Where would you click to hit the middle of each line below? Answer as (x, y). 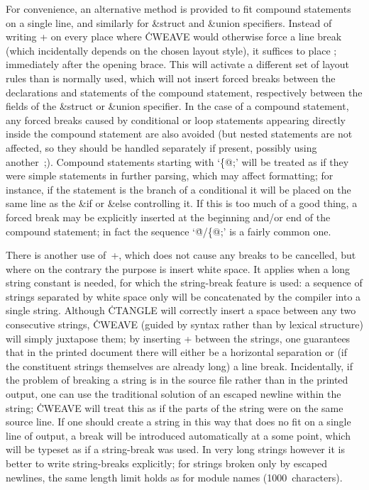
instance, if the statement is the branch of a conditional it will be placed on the (178, 189)
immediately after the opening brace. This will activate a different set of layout (178, 64)
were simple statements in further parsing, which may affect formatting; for (170, 176)
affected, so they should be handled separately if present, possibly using (161, 147)
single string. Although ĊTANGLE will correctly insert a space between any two (181, 310)
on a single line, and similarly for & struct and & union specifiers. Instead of (169, 22)
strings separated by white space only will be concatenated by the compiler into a (183, 296)
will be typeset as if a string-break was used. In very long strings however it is (175, 449)
